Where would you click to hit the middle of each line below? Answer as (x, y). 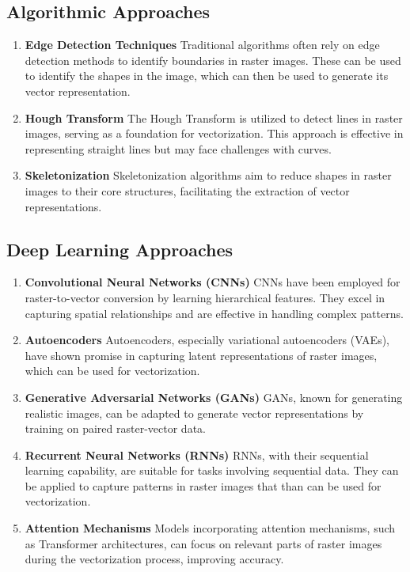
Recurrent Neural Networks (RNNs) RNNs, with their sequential (197, 455)
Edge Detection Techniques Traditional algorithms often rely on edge (202, 45)
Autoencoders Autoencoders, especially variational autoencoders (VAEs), (207, 340)
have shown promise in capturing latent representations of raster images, (201, 355)
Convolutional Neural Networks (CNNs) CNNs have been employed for (213, 282)
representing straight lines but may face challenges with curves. (178, 148)
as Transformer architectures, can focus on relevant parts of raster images (203, 543)
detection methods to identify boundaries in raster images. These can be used (213, 60)
